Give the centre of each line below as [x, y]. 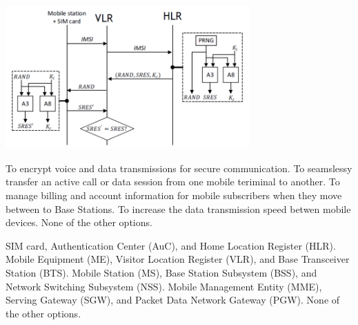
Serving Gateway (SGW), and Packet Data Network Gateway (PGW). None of [173, 300]
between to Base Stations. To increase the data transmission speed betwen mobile [178, 208]
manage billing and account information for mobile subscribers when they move [174, 195]
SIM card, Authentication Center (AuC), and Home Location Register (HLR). [171, 245]
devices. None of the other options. [79, 222]
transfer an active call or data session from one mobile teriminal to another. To [173, 182]
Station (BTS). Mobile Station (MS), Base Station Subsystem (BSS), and [161, 272]
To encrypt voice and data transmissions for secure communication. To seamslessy [179, 168]
